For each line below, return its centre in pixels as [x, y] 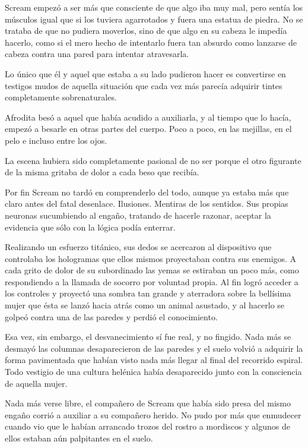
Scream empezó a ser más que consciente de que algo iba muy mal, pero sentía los [154, 7]
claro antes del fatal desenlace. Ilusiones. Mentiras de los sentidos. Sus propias [147, 204]
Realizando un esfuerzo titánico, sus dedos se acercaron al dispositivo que [138, 247]
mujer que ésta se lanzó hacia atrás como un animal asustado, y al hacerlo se [145, 305]
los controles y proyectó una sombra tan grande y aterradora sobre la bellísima [148, 293]
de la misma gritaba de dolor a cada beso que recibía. [102, 172]
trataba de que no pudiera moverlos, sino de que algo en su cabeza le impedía [146, 31]
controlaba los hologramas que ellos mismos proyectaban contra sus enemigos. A [151, 258]
